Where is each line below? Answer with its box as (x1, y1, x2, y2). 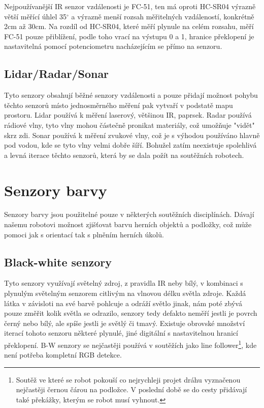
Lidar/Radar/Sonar (4, 66, 109, 81)
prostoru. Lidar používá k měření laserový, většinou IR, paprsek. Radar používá (4, 110, 252, 120)
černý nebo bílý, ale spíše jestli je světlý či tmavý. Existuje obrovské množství (4, 317, 245, 328)
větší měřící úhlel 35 (4, 11, 67, 21)
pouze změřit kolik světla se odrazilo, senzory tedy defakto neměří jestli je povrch (4, 308, 257, 318)
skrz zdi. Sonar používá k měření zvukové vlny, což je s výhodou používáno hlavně (4, 129, 260, 140)
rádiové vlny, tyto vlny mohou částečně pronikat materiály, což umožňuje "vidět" (4, 119, 255, 130)
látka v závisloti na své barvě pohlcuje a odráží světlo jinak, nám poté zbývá (4, 297, 242, 308)
